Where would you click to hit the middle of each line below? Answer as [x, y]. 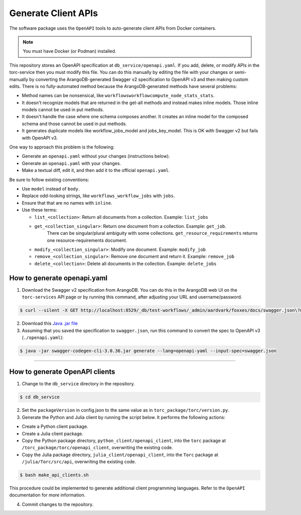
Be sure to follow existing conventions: [49, 180]
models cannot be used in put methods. [63, 110]
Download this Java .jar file [50, 323]
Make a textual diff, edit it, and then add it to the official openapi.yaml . [96, 170]
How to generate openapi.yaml [58, 278]
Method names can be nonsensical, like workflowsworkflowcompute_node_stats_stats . [118, 96]
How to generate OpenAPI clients [62, 372]
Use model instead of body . [51, 189]
